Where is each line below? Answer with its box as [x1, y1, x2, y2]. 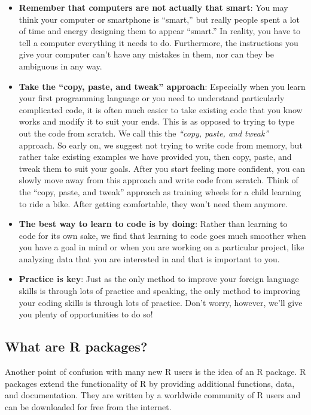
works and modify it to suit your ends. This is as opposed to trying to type [19, 115, 295, 128]
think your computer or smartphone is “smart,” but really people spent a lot [19, 13, 300, 25]
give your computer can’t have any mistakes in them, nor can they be [19, 48, 274, 60]
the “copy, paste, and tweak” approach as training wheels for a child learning [19, 185, 301, 198]
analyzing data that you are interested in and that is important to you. [19, 252, 280, 265]
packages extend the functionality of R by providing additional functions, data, [5, 377, 295, 389]
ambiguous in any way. [19, 59, 102, 72]
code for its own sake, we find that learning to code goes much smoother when [19, 229, 306, 241]
